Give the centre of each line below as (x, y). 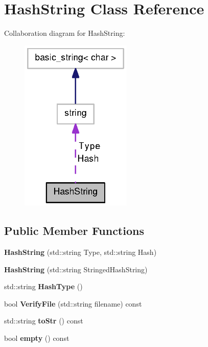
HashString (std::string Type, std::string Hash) (80, 252)
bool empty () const (37, 338)
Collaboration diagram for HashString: (65, 33)
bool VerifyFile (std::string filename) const (73, 303)
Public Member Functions (74, 231)
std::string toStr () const (44, 321)
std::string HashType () (43, 286)
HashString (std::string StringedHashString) (76, 269)
